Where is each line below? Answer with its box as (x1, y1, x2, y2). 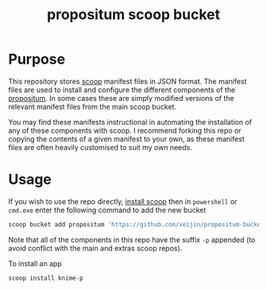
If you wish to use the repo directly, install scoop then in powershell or (8, 196, 238, 206)
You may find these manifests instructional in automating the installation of (8, 117, 253, 126)
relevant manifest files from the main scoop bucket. (8, 102, 177, 111)
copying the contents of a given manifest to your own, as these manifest (8, 133, 245, 144)
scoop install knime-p (8, 274, 83, 282)
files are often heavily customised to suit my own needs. (8, 142, 192, 152)
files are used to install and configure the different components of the (8, 85, 236, 95)
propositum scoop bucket (46, 6, 221, 24)
